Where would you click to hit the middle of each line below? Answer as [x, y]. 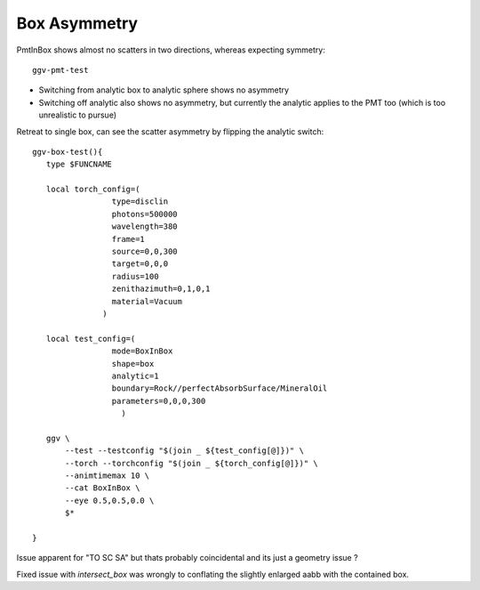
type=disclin [140, 202]
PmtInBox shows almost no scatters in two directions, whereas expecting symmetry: [171, 50]
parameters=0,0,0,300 [159, 401]
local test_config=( [91, 339]
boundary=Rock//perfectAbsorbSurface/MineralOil [220, 388]
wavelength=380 [144, 226]
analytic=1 [135, 376]
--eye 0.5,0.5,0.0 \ [110, 500]
